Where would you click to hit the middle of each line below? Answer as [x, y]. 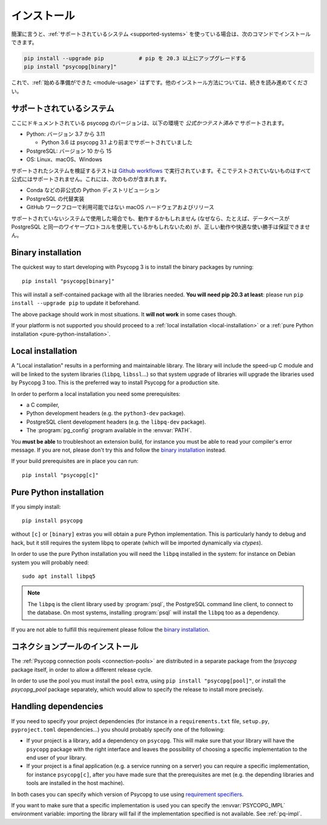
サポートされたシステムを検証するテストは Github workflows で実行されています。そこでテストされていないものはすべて [161, 170]
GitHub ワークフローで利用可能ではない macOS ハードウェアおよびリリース [120, 207]
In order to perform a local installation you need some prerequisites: [96, 393]
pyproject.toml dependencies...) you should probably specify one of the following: [118, 729]
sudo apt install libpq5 [59, 576]
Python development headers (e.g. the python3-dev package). [106, 413]
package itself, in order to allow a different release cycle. [82, 669]
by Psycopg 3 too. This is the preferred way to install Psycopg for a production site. [115, 382]
